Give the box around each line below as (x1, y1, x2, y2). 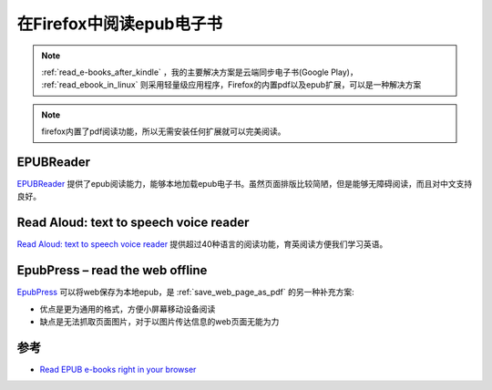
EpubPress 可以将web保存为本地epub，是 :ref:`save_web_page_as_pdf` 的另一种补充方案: (16, 287, 354, 298)
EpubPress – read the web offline (16, 262, 208, 278)
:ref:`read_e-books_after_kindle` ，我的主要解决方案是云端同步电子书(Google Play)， (41, 67, 359, 77)
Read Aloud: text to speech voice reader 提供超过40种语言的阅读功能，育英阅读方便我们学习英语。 (16, 239, 388, 250)
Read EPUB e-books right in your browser (39, 364, 197, 375)
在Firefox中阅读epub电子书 (16, 14, 223, 34)
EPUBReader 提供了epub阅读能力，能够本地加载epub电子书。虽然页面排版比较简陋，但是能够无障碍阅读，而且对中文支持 (16, 179, 473, 190)
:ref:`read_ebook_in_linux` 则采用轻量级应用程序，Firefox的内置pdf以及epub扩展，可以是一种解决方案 (41, 79, 422, 90)
